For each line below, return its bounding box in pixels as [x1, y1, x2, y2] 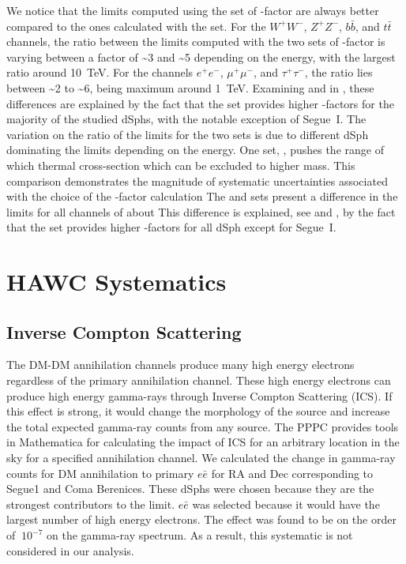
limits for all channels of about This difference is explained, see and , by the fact [6, 203, 396, 220]
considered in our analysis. [6, 542, 134, 558]
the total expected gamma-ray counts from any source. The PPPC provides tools [6, 418, 399, 434]
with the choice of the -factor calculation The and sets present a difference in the [6, 188, 398, 205]
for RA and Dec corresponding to [211, 464, 374, 481]
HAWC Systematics [6, 265, 227, 298]
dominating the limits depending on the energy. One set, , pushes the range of [6, 141, 384, 158]
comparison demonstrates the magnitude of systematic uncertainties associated [6, 172, 388, 189]
